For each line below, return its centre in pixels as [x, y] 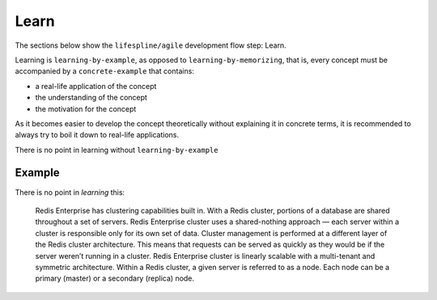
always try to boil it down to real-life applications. [97, 135]
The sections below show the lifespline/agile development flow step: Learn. [151, 45]
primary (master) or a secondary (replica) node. [115, 278]
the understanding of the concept [91, 98]
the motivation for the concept [86, 108]
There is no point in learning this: [70, 192]
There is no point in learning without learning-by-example [117, 150]
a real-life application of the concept [96, 86]
